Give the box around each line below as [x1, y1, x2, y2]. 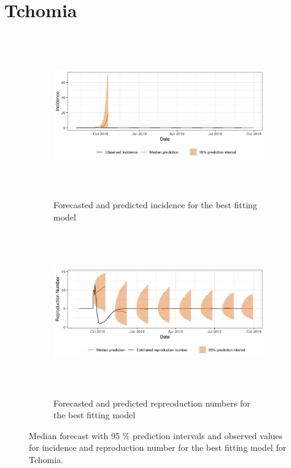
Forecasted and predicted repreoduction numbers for [53, 396, 250, 409]
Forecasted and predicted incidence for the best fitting [53, 198, 257, 211]
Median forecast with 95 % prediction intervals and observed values [29, 429, 283, 442]
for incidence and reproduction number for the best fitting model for [29, 441, 287, 454]
